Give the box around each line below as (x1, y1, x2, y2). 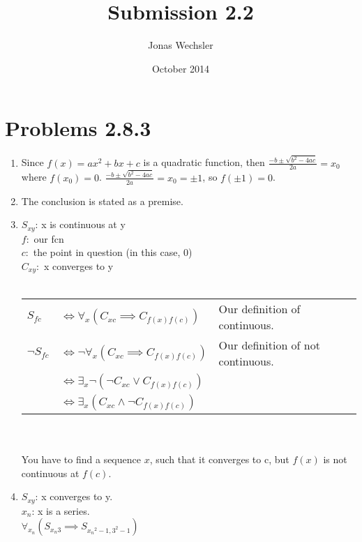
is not (323, 452, 347, 467)
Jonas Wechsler (148, 38, 213, 52)
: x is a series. (31, 503, 90, 518)
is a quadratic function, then (143, 155, 265, 170)
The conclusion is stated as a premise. (21, 193, 183, 208)
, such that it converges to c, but (149, 452, 289, 467)
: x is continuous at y (35, 217, 126, 232)
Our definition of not (218, 336, 320, 353)
